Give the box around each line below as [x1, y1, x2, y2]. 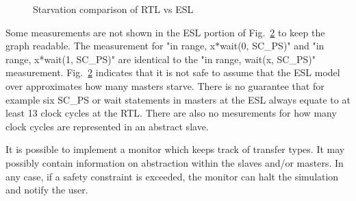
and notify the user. [5, 182, 88, 197]
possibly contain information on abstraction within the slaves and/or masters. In [5, 155, 344, 169]
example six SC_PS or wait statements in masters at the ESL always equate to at [5, 92, 351, 106]
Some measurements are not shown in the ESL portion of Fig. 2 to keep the [5, 25, 325, 39]
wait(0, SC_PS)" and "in [220, 38, 325, 53]
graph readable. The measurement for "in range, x [5, 38, 216, 53]
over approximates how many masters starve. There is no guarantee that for [5, 78, 325, 93]
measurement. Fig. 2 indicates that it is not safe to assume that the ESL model [5, 65, 340, 80]
